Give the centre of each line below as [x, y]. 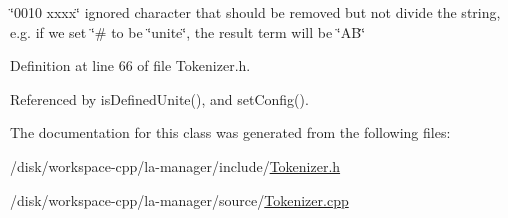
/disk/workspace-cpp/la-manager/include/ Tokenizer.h [175, 165]
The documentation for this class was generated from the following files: [230, 132]
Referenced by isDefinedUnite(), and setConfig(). [159, 98]
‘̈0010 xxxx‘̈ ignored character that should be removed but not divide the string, [255, 12]
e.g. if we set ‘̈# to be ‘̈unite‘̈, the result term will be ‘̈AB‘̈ [188, 31]
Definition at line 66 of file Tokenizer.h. [130, 65]
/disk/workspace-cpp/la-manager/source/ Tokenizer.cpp [179, 199]
